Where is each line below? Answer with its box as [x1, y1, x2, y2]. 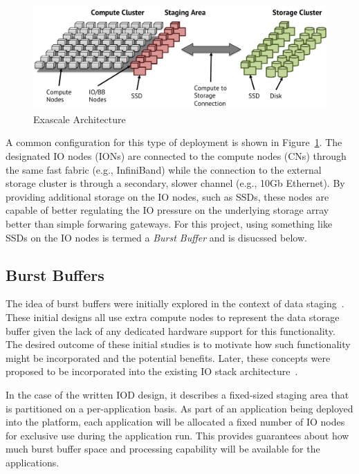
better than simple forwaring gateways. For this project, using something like [6, 217, 333, 231]
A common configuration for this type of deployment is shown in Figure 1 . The [6, 135, 342, 149]
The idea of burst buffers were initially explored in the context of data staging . [6, 296, 344, 311]
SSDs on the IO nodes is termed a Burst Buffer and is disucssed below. [6, 230, 307, 244]
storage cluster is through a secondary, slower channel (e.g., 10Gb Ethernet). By [6, 176, 345, 190]
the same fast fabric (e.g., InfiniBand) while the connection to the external [6, 162, 322, 176]
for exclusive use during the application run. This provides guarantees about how [6, 428, 349, 442]
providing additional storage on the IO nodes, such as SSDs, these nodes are [6, 189, 329, 203]
